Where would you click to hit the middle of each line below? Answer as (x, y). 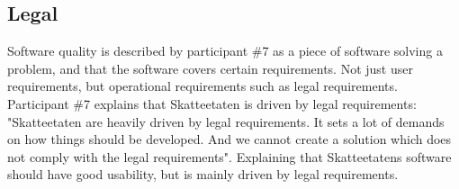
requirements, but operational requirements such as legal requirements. (202, 86)
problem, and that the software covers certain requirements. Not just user (210, 68)
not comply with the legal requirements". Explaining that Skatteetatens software (229, 156)
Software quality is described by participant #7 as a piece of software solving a (225, 51)
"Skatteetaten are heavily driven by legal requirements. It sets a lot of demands (226, 121)
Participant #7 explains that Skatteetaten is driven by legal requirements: (212, 103)
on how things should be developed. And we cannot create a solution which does (229, 139)
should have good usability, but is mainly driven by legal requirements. (203, 174)
